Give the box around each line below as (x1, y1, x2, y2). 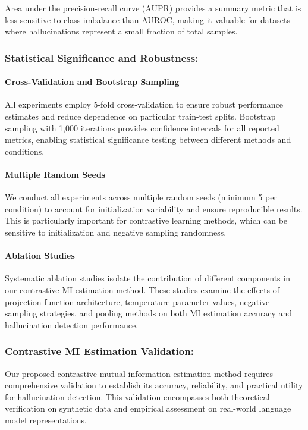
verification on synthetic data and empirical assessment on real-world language (5, 402, 291, 415)
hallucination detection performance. (5, 318, 139, 331)
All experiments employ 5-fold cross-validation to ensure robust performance (5, 98, 284, 111)
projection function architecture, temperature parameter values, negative (5, 295, 270, 307)
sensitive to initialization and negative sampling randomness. (5, 225, 227, 238)
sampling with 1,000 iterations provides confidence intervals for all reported (5, 121, 279, 134)
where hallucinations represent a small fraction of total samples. (5, 25, 238, 37)
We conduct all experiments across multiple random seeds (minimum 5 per (5, 191, 277, 203)
